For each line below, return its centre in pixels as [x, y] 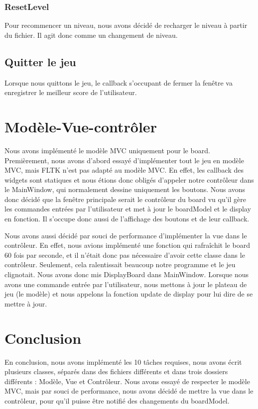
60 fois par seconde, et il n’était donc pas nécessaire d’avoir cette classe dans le [125, 255]
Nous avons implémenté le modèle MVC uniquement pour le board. [107, 150]
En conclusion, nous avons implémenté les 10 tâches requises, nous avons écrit [123, 361]
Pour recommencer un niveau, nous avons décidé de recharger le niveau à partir [126, 25]
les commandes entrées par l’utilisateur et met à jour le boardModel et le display [128, 209]
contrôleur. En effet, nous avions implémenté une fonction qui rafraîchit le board [127, 245]
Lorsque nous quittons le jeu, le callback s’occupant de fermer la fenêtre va [119, 82]
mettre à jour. [26, 303]
